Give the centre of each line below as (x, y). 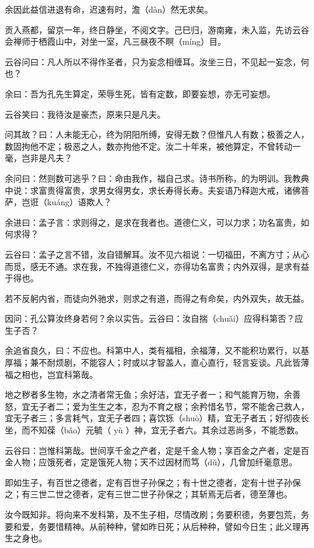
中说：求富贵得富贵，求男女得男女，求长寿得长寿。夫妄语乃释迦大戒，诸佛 (153, 190)
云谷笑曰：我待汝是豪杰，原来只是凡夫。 (85, 114)
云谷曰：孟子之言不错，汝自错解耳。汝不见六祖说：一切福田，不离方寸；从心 (157, 254)
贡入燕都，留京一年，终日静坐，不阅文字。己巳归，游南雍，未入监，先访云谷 (157, 29)
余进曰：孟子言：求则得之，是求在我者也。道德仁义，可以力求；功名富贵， (153, 222)
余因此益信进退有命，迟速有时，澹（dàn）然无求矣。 (109, 9)
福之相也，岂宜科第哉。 (51, 374)
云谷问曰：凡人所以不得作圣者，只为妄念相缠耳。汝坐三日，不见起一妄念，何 (157, 61)
